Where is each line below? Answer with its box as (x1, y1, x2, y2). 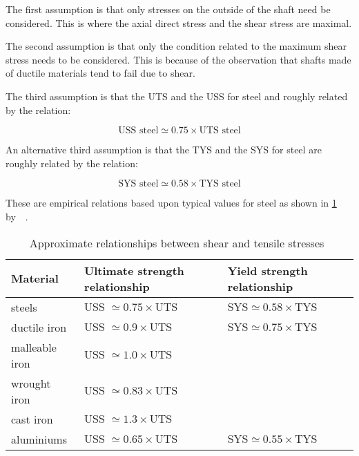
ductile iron (11, 319, 67, 335)
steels (11, 298, 37, 315)
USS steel (118, 126, 159, 136)
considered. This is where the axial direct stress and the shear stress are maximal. (6, 15, 352, 30)
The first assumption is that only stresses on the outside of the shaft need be (6, 2, 331, 16)
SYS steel (118, 179, 159, 189)
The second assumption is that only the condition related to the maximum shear (6, 39, 347, 53)
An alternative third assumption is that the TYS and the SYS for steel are (6, 142, 322, 157)
